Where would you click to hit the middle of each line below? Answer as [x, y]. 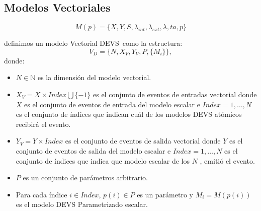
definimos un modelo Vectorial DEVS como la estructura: [93, 43]
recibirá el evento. [43, 124]
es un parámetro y [165, 194]
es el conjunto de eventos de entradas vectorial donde [175, 94]
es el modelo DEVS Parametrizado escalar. [82, 204]
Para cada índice [41, 194]
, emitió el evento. [227, 160]
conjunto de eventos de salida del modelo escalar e [93, 150]
